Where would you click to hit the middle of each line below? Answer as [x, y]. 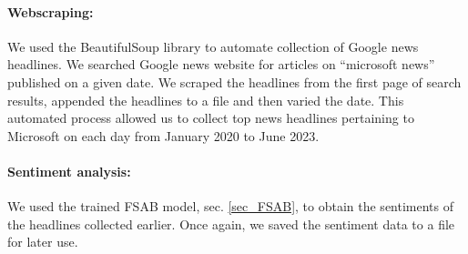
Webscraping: [51, 11]
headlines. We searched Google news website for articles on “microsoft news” [221, 64]
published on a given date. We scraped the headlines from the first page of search [234, 81]
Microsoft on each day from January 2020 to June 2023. [163, 135]
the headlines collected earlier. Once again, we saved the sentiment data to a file [231, 224]
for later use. [43, 242]
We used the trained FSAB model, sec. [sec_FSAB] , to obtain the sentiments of [231, 206]
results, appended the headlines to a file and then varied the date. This [206, 100]
